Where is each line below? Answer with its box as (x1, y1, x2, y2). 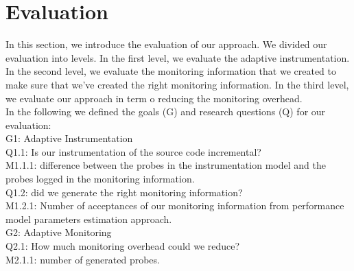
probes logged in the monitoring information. (5, 172, 195, 186)
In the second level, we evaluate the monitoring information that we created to (5, 64, 336, 78)
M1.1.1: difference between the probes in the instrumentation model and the (5, 158, 326, 172)
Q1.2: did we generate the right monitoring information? (5, 185, 243, 199)
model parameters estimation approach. (5, 211, 172, 226)
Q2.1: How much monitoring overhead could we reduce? (5, 239, 240, 253)
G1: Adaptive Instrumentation (5, 131, 133, 145)
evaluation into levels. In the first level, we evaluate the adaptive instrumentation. (5, 50, 350, 64)
